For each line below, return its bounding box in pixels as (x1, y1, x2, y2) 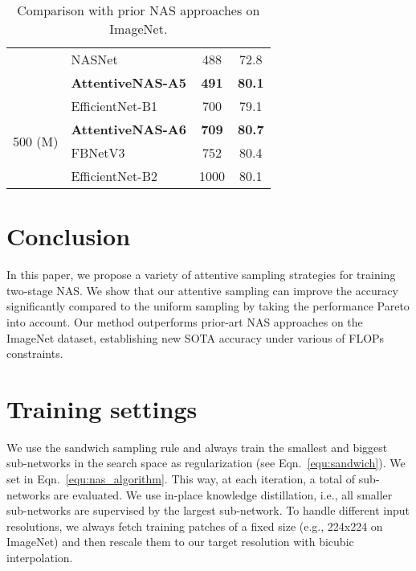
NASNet (71, 50, 118, 68)
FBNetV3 (71, 143, 125, 162)
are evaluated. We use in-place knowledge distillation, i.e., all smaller (53, 486, 393, 503)
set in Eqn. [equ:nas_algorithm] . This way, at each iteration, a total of (6, 470, 356, 487)
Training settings (6, 392, 198, 425)
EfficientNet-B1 (71, 97, 157, 115)
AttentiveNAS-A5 (71, 73, 186, 92)
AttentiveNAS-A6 (71, 120, 186, 138)
